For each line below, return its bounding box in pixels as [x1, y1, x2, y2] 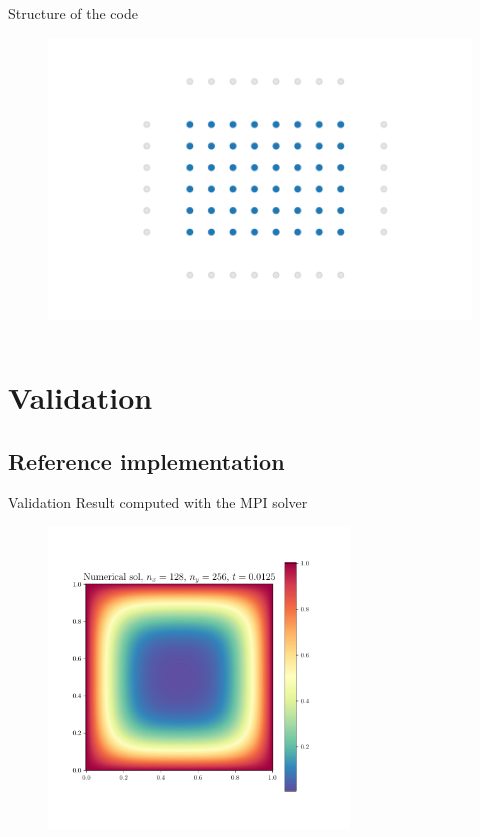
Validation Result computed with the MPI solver [8, 492, 308, 513]
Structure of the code [8, 3, 138, 23]
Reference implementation [8, 445, 285, 476]
